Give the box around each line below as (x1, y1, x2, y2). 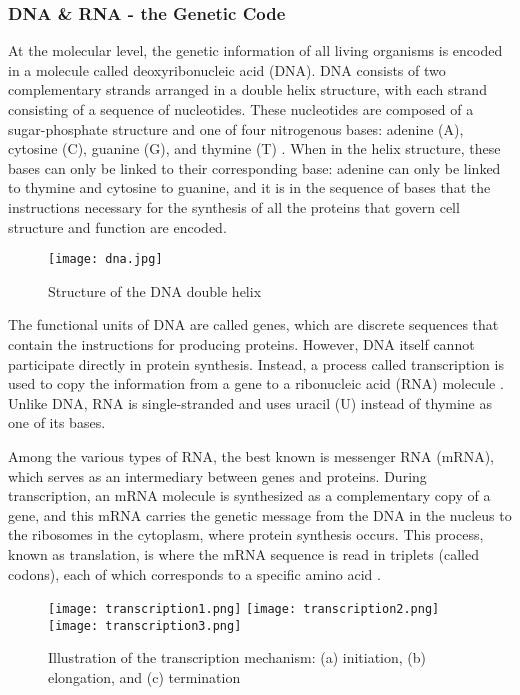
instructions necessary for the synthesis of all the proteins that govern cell (8, 196, 460, 217)
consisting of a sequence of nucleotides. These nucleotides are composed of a (8, 99, 474, 119)
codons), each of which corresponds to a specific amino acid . (8, 563, 381, 584)
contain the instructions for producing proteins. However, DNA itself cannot (8, 334, 475, 354)
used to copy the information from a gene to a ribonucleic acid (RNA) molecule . (8, 373, 504, 394)
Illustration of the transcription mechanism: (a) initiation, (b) (48, 647, 427, 668)
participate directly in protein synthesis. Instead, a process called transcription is (8, 353, 504, 374)
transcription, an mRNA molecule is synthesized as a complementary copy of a (8, 485, 491, 506)
